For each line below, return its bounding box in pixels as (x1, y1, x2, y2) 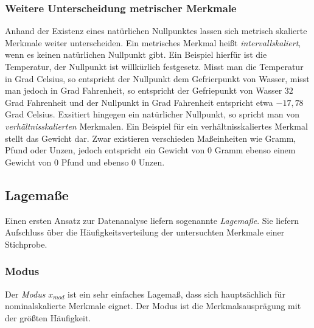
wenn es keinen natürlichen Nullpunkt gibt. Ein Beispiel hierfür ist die (5, 48, 267, 61)
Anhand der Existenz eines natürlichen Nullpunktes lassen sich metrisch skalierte (5, 24, 307, 37)
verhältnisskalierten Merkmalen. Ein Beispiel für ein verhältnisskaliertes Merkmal (5, 119, 308, 132)
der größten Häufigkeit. (5, 311, 91, 324)
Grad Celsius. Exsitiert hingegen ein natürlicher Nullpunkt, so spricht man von (5, 108, 299, 120)
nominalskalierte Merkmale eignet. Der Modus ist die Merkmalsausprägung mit (5, 299, 301, 312)
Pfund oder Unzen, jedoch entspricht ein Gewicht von (5, 144, 205, 156)
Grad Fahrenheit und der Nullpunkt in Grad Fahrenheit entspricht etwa (5, 96, 273, 108)
